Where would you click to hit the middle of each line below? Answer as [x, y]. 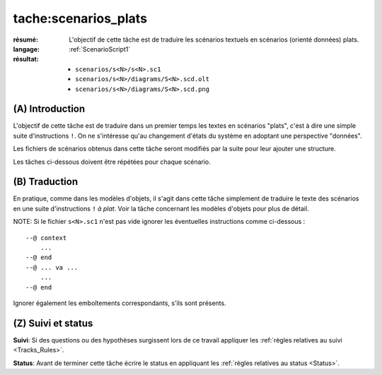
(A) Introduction [49, 109]
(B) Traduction [45, 182]
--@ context [46, 238]
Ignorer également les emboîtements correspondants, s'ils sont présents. [120, 303]
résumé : [26, 40]
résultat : [26, 59]
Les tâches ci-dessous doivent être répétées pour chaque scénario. [112, 162]
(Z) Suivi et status [53, 323]
